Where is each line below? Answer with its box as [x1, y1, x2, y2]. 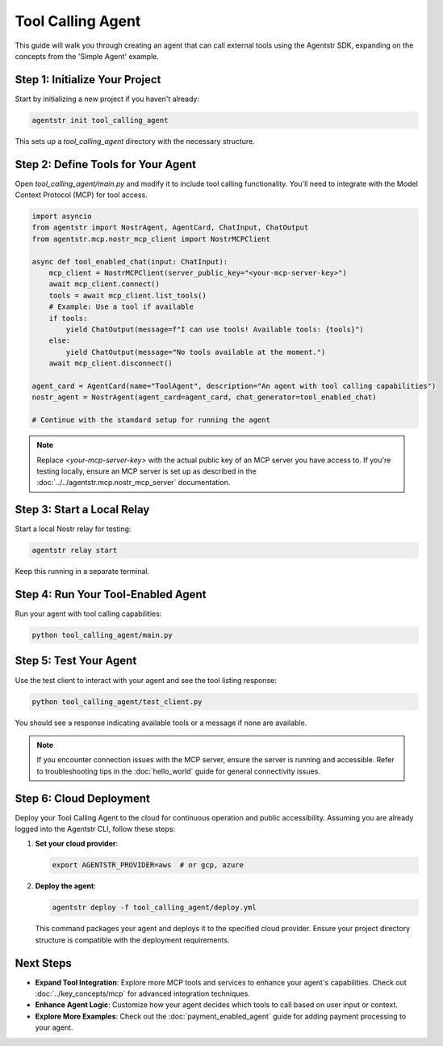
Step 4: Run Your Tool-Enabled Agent [15, 587, 207, 601]
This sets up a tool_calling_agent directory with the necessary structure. [15, 136, 256, 146]
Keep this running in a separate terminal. [15, 567, 150, 576]
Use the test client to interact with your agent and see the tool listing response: [15, 675, 278, 685]
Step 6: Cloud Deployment [15, 791, 151, 805]
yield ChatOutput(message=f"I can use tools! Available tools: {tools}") [65, 325, 365, 334]
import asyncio [31, 212, 92, 221]
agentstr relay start [31, 546, 118, 555]
